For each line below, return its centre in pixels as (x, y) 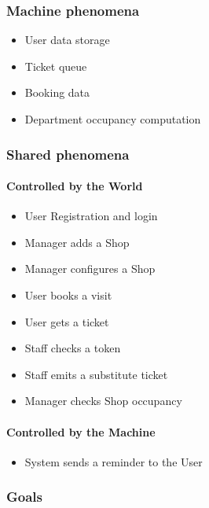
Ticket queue (56, 66)
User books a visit (68, 295)
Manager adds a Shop (77, 242)
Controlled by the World (75, 186)
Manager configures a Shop (90, 269)
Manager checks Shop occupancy (103, 401)
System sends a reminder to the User (114, 461)
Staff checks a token (73, 348)
